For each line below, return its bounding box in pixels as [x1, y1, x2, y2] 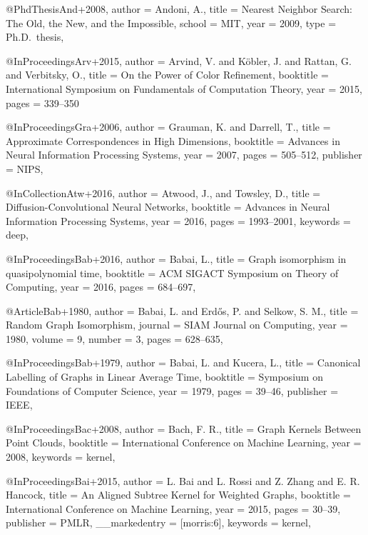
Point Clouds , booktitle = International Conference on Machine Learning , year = [6, 435, 362, 450]
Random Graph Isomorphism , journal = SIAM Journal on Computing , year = [6, 317, 348, 332]
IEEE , [6, 397, 33, 412]
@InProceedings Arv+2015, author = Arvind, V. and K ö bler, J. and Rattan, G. [6, 53, 352, 68]
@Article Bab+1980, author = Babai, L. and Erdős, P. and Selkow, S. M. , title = [6, 303, 359, 318]
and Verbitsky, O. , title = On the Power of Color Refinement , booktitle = [6, 67, 329, 82]
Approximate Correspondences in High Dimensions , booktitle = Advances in [6, 133, 340, 148]
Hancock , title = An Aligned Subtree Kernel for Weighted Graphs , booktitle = [6, 487, 351, 502]
